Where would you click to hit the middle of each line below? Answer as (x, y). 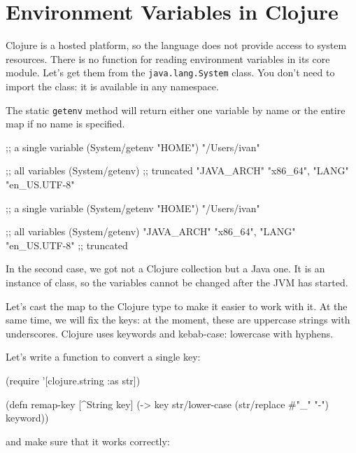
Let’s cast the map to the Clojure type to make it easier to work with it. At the (177, 306)
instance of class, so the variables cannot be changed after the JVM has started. (177, 282)
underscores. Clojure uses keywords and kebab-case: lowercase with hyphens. (170, 333)
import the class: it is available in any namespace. (112, 86)
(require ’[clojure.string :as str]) (73, 380)
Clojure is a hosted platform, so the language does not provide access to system (176, 45)
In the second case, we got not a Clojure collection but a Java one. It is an (165, 269)
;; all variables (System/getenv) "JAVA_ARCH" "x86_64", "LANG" (151, 231)
